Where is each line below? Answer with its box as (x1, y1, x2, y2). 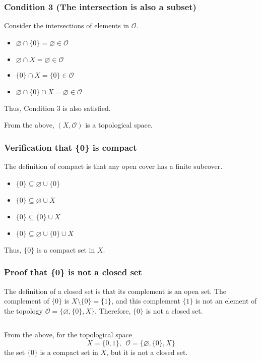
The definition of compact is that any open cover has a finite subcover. (4, 161, 223, 171)
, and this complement (111, 295, 180, 306)
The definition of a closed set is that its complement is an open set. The (4, 285, 227, 296)
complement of (4, 295, 49, 306)
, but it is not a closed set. (106, 347, 188, 357)
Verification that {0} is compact (4, 141, 137, 153)
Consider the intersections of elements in (4, 20, 129, 31)
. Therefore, (95, 305, 131, 316)
